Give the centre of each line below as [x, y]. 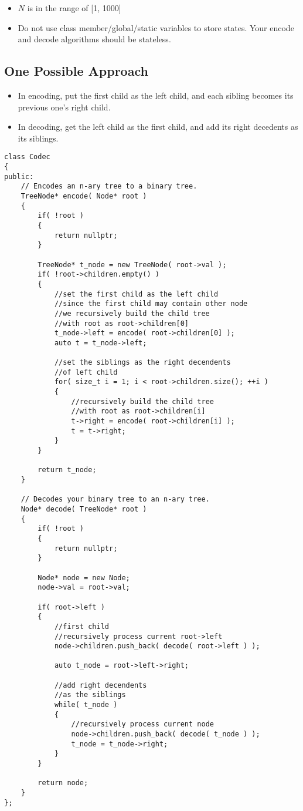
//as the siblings [90, 695]
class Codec [27, 157]
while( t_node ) [86, 705]
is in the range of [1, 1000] [74, 8]
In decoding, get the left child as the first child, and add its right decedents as [158, 127]
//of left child [86, 372]
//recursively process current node [142, 724]
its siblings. [38, 138]
